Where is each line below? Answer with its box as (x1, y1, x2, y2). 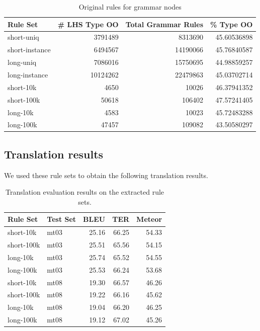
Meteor (136, 214, 162, 224)
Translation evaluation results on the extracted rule (6, 187, 164, 197)
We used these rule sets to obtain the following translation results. (4, 170, 208, 180)
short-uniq (8, 32, 39, 42)
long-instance (8, 69, 48, 79)
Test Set (47, 214, 76, 224)
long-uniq (8, 57, 37, 67)
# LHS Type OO (57, 19, 119, 29)
